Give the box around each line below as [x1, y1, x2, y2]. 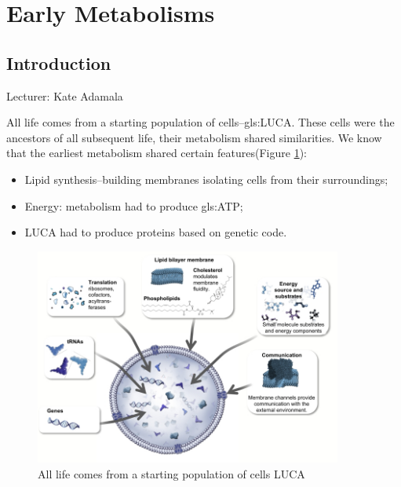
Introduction [6, 50, 111, 75]
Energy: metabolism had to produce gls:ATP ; [24, 197, 243, 214]
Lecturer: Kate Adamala [6, 87, 123, 104]
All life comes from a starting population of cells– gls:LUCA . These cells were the [6, 114, 395, 130]
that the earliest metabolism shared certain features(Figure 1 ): [6, 145, 307, 161]
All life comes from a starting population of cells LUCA [38, 465, 305, 482]
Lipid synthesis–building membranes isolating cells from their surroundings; [24, 170, 388, 187]
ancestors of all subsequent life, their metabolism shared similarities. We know [6, 129, 382, 145]
